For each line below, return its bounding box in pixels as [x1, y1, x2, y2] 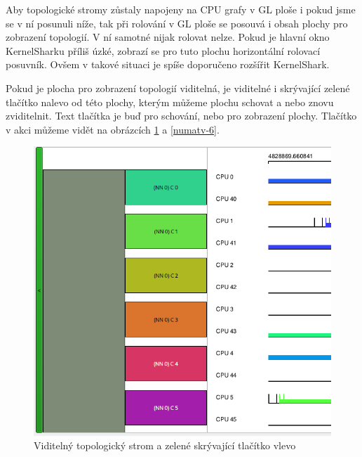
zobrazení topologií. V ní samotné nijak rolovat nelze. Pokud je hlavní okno [6, 30, 330, 44]
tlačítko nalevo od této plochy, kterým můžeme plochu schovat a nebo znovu [6, 94, 334, 109]
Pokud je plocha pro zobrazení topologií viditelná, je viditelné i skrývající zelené [6, 80, 350, 95]
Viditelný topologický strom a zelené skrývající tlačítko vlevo [34, 438, 296, 453]
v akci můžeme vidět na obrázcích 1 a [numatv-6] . [6, 122, 220, 136]
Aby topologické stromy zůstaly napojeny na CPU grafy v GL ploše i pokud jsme [6, 2, 356, 16]
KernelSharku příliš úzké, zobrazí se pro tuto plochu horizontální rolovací [6, 43, 321, 58]
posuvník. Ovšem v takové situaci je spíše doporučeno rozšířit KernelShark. [6, 57, 330, 72]
